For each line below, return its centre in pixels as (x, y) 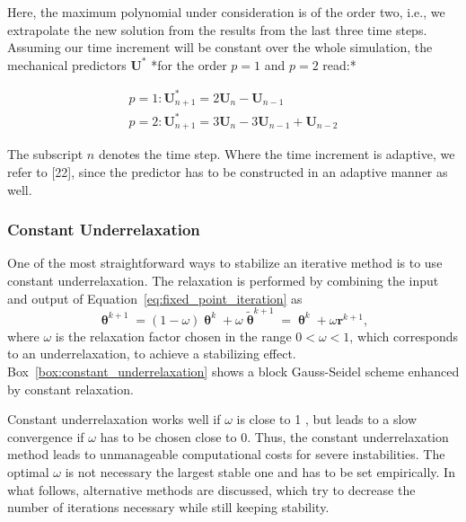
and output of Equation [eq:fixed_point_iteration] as (155, 298)
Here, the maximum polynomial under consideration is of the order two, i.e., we (226, 12)
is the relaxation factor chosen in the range (173, 336)
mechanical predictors (67, 64)
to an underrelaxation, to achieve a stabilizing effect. (152, 354)
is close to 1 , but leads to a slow (327, 419)
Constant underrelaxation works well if (114, 419)
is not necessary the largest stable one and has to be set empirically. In (260, 472)
